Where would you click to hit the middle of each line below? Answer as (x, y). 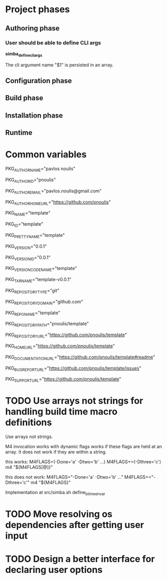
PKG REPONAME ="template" (33, 313)
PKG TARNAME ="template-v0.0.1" (38, 280)
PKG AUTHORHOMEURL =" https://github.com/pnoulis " (58, 202)
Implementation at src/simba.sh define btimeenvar (55, 493)
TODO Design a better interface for (80, 559)
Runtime (19, 133)
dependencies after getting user (75, 525)
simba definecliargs (24, 54)
